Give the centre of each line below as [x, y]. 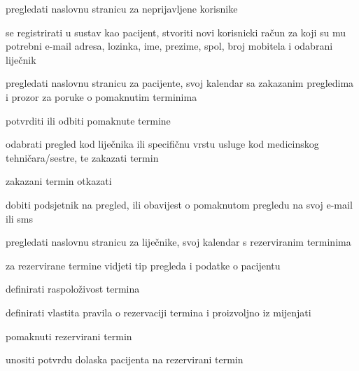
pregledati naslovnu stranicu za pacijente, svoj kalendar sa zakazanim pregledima [180, 83]
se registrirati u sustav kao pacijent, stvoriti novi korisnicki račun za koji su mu [176, 32]
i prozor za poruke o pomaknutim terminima [101, 96]
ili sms [20, 218]
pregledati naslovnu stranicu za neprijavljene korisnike [122, 8]
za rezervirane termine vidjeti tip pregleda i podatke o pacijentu [143, 265]
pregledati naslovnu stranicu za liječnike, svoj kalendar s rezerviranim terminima [178, 242]
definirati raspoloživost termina [73, 289]
